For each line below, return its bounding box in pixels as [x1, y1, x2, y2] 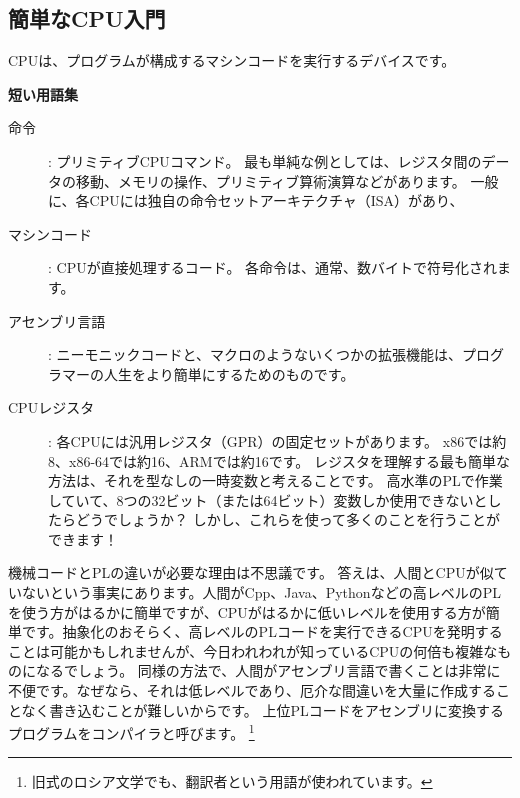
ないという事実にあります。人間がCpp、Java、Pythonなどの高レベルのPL [21, 582, 501, 603]
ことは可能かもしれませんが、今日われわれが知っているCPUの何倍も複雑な [8, 640, 498, 661]
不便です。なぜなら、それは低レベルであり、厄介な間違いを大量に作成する [8, 680, 496, 701]
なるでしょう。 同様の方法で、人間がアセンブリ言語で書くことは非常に [35, 660, 501, 681]
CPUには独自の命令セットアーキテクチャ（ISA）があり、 [89, 190, 464, 211]
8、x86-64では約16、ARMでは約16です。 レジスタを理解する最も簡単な [48, 450, 510, 471]
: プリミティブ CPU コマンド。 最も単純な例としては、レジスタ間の [48, 150, 482, 171]
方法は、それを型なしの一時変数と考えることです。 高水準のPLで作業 [48, 470, 503, 491]
